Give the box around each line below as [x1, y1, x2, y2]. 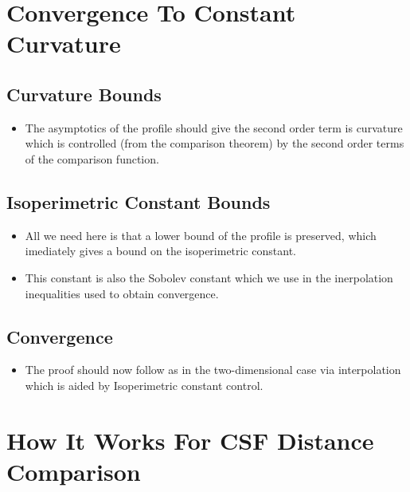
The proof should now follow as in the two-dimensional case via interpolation [25, 361, 401, 378]
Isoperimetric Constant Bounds [6, 189, 271, 214]
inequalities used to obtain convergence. [25, 285, 219, 301]
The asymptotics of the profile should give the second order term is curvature [25, 119, 403, 136]
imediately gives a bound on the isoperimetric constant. [25, 242, 296, 259]
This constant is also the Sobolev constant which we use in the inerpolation [25, 269, 393, 285]
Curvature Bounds [6, 81, 162, 106]
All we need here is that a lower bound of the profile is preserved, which [25, 226, 377, 243]
